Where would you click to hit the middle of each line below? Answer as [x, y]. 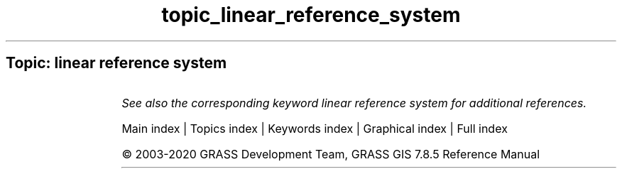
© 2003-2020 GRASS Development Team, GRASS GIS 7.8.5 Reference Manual [331, 154]
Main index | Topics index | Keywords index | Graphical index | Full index [315, 128]
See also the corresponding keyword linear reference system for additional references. [354, 103]
